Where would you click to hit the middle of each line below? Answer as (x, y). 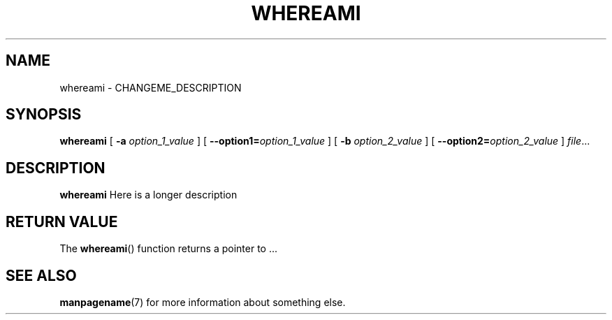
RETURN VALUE (62, 221)
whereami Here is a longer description (148, 195)
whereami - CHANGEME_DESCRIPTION (151, 87)
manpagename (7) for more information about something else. (203, 302)
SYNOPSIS (44, 115)
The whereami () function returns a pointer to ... (169, 249)
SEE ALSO (41, 275)
